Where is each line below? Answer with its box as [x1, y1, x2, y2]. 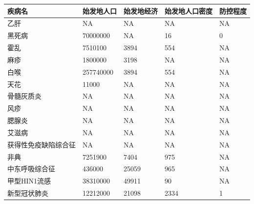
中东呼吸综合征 [7, 163, 55, 174]
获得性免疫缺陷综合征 [7, 139, 76, 149]
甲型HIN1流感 [7, 176, 51, 186]
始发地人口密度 [165, 5, 212, 16]
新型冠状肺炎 [7, 188, 48, 198]
